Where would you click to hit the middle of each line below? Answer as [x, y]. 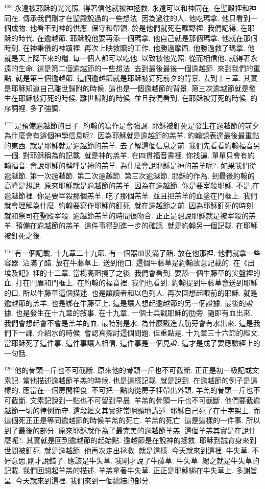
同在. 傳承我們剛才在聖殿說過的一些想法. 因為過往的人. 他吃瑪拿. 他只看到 [127, 18]
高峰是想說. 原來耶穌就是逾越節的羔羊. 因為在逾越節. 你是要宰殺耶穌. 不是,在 [132, 185]
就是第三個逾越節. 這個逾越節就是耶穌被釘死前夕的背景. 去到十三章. [128, 78]
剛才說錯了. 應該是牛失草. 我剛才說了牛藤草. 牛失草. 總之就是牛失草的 [143, 460]
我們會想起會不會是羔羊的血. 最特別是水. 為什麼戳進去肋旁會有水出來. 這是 [129, 323]
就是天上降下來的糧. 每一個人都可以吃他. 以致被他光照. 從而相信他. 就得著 [127, 58]
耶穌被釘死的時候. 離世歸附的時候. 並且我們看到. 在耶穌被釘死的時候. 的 [138, 98]
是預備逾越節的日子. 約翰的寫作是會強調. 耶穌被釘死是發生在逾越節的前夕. [138, 125]
